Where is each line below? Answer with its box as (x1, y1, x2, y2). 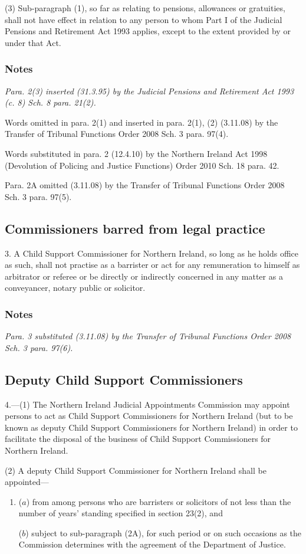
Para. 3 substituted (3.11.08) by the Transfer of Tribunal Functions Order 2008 (5, 330, 291, 342)
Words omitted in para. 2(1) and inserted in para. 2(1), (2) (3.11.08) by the (5, 116, 278, 128)
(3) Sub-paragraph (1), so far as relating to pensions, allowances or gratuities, (5, 2, 285, 14)
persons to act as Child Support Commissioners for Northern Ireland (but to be (5, 409, 293, 422)
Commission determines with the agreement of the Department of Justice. (18, 538, 286, 550)
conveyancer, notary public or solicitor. (5, 281, 146, 294)
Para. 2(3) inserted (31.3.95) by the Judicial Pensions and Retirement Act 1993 (5, 84, 294, 97)
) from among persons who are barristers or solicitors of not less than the (26, 495, 291, 507)
